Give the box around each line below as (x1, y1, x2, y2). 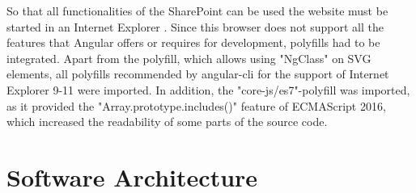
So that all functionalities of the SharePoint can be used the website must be (6, 2, 388, 19)
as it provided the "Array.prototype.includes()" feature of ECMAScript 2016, (6, 97, 386, 114)
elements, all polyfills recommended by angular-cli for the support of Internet (6, 65, 389, 82)
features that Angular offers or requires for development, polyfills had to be (6, 34, 380, 51)
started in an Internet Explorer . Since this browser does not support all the (6, 18, 384, 35)
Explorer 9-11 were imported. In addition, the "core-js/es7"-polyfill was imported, (6, 81, 410, 98)
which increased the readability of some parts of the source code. (6, 113, 328, 130)
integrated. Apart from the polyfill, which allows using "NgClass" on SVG (6, 49, 371, 66)
